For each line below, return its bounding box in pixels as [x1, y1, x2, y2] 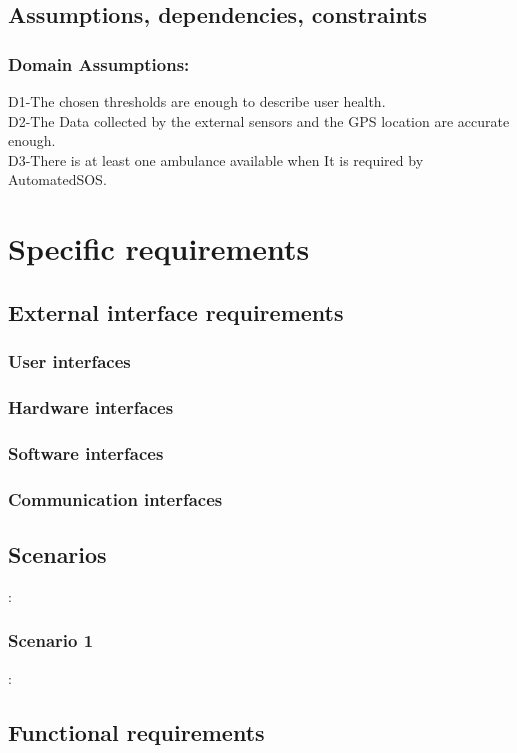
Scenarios [8, 538, 107, 569]
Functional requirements [8, 716, 265, 747]
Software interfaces [8, 440, 164, 465]
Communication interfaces [8, 486, 223, 511]
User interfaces [8, 349, 131, 374]
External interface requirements [8, 296, 344, 327]
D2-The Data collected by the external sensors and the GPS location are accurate [8, 110, 510, 131]
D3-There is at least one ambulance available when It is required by [8, 149, 424, 170]
